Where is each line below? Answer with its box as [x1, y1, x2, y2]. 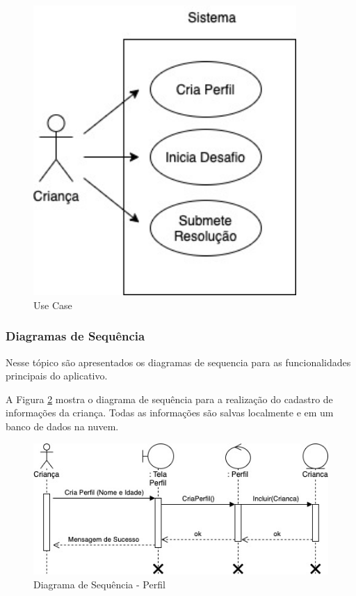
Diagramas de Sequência [6, 327, 145, 345]
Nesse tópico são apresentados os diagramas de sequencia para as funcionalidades [6, 354, 351, 369]
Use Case [33, 297, 72, 312]
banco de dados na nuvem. [6, 418, 119, 433]
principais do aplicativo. [6, 368, 108, 383]
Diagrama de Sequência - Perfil [33, 577, 165, 591]
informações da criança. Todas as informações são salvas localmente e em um [6, 405, 334, 420]
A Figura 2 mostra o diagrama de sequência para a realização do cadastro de [6, 391, 333, 406]
